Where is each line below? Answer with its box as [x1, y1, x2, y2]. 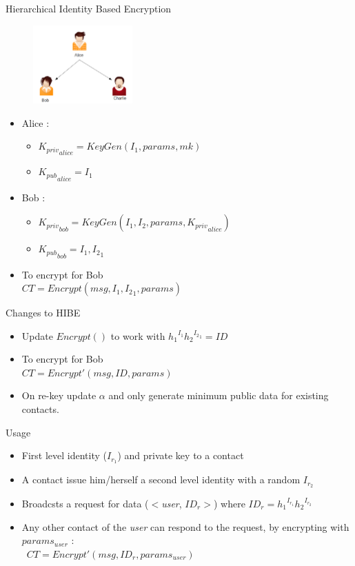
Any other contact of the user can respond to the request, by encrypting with [21, 519, 349, 534]
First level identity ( [21, 448, 107, 463]
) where [213, 496, 245, 510]
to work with [110, 328, 165, 343]
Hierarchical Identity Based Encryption [6, 1, 172, 15]
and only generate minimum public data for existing [108, 388, 329, 403]
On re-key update [21, 388, 97, 403]
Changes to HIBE [6, 305, 81, 320]
